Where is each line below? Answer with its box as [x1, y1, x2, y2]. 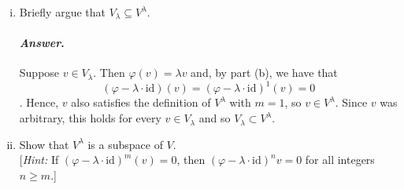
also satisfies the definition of [71, 94, 211, 111]
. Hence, [19, 94, 59, 111]
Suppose [19, 64, 60, 81]
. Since [335, 94, 368, 111]
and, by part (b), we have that [191, 64, 338, 81]
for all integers [305, 151, 375, 168]
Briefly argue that [19, 4, 106, 20]
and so [198, 110, 231, 126]
